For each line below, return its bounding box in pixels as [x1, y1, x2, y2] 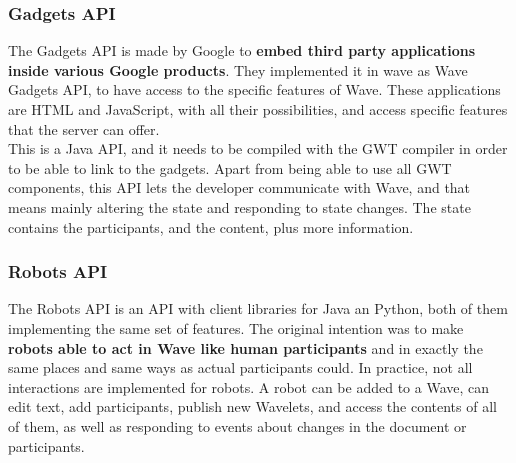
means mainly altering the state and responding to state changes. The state [8, 196, 471, 217]
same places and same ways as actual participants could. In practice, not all [8, 357, 473, 378]
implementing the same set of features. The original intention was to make [8, 317, 464, 338]
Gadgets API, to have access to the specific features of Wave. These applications [8, 79, 501, 100]
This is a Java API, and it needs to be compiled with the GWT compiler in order [8, 138, 508, 159]
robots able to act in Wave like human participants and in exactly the [8, 337, 483, 358]
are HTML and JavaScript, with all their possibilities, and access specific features [8, 99, 508, 119]
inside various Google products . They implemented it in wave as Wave [8, 59, 468, 80]
